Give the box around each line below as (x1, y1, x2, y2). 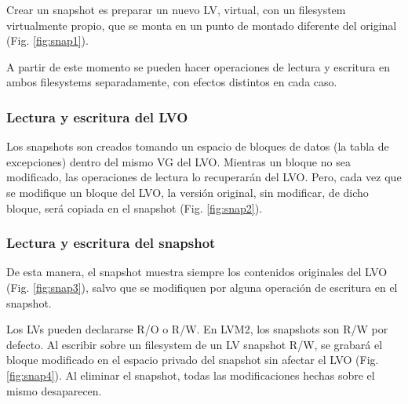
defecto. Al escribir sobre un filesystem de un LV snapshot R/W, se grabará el (6, 336, 383, 352)
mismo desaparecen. (6, 382, 102, 399)
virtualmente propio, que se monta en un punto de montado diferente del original (6, 16, 397, 33)
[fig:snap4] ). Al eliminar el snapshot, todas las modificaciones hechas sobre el (6, 366, 375, 383)
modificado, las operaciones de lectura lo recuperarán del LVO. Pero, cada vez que (6, 169, 402, 185)
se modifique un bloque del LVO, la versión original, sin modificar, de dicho (6, 184, 369, 200)
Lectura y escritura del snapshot (6, 233, 216, 253)
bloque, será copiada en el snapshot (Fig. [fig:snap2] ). (6, 199, 263, 216)
